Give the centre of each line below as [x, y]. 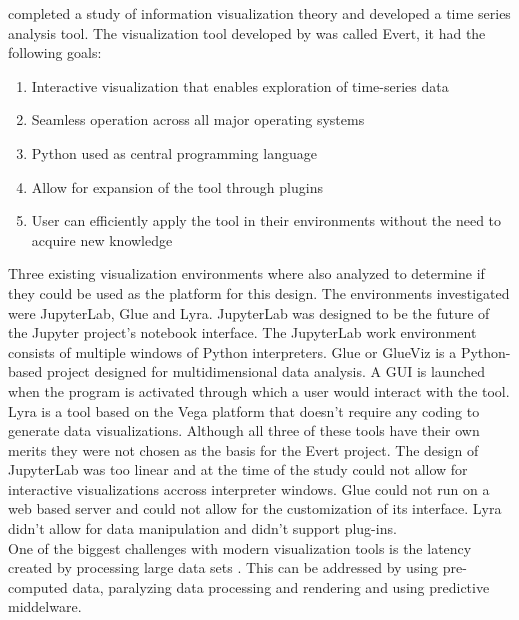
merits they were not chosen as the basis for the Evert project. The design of [243, 449]
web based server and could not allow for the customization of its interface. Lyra [255, 508]
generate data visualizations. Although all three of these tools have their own [244, 430]
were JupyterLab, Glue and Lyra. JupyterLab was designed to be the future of [249, 312]
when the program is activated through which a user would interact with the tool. [259, 390]
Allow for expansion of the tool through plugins [177, 186]
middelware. [45, 606]
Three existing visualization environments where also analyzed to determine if [246, 273]
